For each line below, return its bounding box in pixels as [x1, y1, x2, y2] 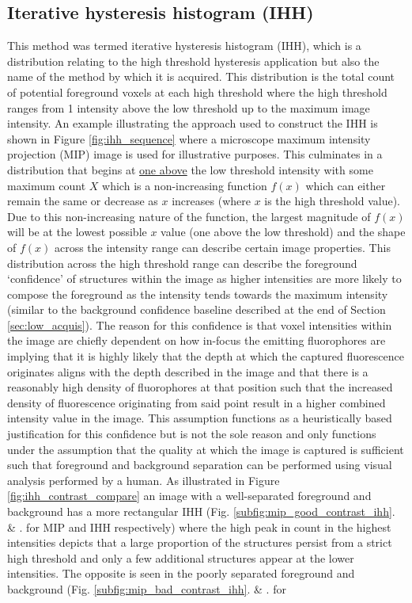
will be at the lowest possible [7, 223, 147, 240]
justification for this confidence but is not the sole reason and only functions [7, 426, 376, 442]
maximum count [7, 177, 86, 193]
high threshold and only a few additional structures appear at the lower [7, 549, 354, 566]
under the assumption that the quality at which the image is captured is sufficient [7, 441, 404, 457]
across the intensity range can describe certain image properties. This [54, 239, 391, 255]
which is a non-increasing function [102, 177, 267, 193]
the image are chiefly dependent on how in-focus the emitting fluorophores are [7, 332, 386, 349]
